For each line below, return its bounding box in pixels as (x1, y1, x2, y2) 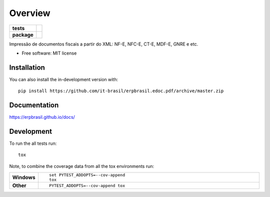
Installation (9, 63, 45, 72)
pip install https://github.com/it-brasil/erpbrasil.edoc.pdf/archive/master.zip (18, 88, 224, 94)
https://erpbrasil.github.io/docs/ (9, 114, 75, 120)
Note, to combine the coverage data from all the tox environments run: (9, 163, 154, 169)
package (12, 31, 33, 38)
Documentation (9, 101, 59, 110)
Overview (9, 8, 50, 19)
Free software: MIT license (21, 50, 77, 56)
